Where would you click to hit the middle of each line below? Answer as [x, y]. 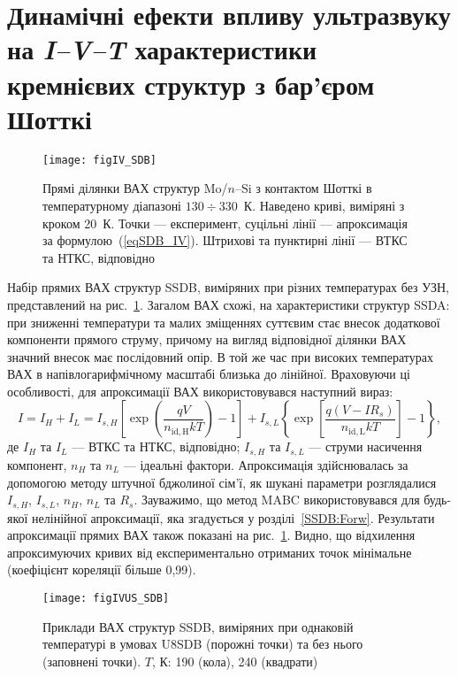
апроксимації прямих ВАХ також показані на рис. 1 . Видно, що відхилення [211, 535]
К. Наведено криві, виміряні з [324, 205]
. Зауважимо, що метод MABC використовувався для [277, 500]
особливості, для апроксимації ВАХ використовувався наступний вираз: [200, 391]
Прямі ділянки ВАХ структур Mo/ [135, 188]
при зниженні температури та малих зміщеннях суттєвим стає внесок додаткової [224, 322]
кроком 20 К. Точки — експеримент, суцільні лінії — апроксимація [225, 223]
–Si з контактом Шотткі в [303, 188]
